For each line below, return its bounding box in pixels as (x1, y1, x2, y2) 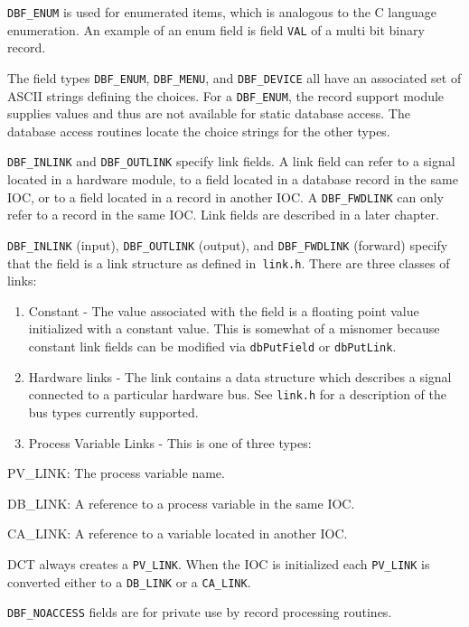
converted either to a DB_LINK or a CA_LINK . (7, 572, 251, 591)
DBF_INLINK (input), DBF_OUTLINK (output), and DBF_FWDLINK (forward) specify (7, 235, 448, 254)
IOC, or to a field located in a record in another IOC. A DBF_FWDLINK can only (7, 187, 444, 206)
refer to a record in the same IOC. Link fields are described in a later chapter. (7, 205, 439, 224)
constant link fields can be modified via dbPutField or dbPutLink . (28, 337, 397, 355)
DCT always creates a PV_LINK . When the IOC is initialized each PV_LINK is (7, 554, 430, 573)
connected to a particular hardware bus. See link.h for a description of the (28, 385, 446, 404)
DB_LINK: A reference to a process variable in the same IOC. (7, 493, 355, 512)
